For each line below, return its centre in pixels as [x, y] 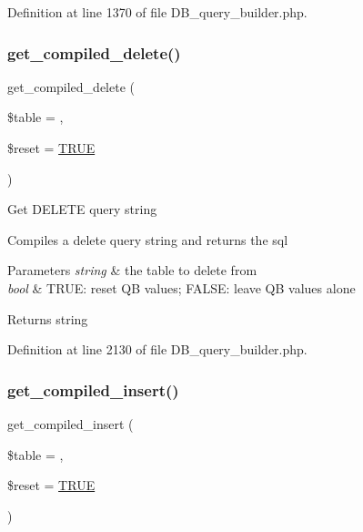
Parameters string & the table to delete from [132, 270]
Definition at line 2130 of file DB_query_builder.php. [157, 349]
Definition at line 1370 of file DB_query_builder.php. [157, 12]
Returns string [48, 318]
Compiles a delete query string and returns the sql [148, 239]
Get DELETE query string [82, 209]
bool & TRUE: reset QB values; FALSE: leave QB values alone [181, 287]
